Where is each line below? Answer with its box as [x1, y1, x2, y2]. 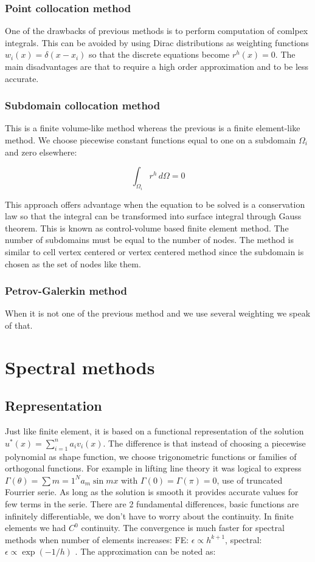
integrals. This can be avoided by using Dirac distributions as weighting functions [5, 36, 309, 49]
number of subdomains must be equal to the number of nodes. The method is [5, 233, 294, 246]
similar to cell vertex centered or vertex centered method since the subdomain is [5, 245, 304, 258]
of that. [5, 319, 33, 331]
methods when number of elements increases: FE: [5, 533, 189, 546]
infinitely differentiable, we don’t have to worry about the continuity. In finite [5, 509, 294, 522]
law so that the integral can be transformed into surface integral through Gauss [5, 210, 302, 222]
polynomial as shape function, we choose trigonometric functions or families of [5, 450, 297, 462]
